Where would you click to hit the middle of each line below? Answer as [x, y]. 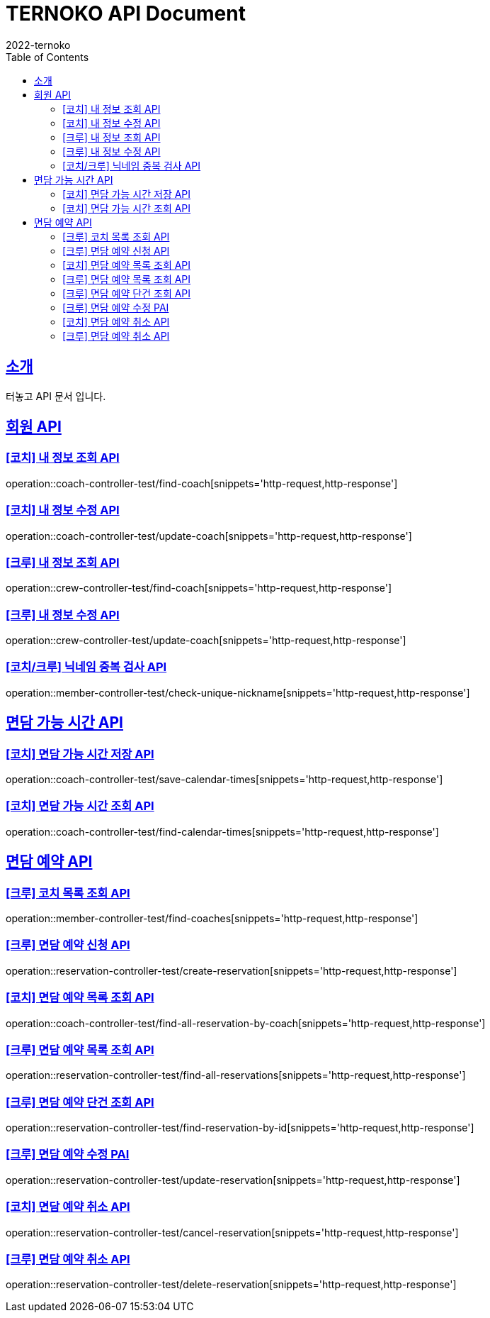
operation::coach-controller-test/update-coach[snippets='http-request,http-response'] [209, 536]
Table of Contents [47, 57]
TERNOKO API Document [126, 13]
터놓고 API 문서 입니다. [56, 396]
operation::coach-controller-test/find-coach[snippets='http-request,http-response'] [202, 483]
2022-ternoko [38, 45]
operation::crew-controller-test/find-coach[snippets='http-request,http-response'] [199, 588]
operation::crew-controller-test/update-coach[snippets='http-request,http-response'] [206, 641]
